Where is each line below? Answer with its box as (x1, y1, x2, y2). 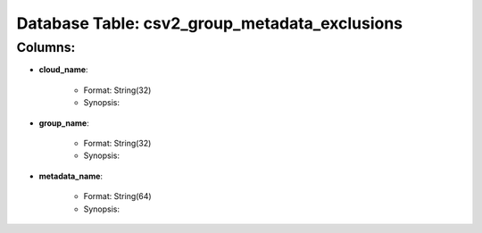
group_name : (38, 117, 89, 129)
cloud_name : (38, 64, 88, 75)
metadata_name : (38, 171, 103, 181)
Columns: (16, 39, 76, 55)
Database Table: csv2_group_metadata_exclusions (16, 13, 403, 33)
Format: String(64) (83, 191, 152, 202)
